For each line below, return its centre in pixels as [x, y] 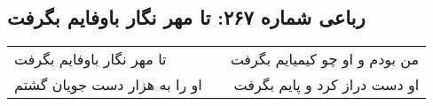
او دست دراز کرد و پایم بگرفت [327, 85]
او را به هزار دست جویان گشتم [108, 85]
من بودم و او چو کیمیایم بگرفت [325, 59]
